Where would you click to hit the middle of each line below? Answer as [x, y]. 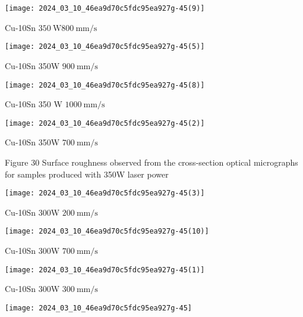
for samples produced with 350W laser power [87, 174]
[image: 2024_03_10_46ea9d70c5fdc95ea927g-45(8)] [105, 85]
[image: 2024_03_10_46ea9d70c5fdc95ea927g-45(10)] [107, 231]
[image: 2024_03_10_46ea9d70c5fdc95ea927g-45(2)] [105, 123]
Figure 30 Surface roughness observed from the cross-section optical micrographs [151, 162]
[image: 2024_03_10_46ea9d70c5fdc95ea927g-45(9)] [105, 8]
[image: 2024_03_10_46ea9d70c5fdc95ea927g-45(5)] [105, 47]
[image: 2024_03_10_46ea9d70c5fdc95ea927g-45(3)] [105, 193]
